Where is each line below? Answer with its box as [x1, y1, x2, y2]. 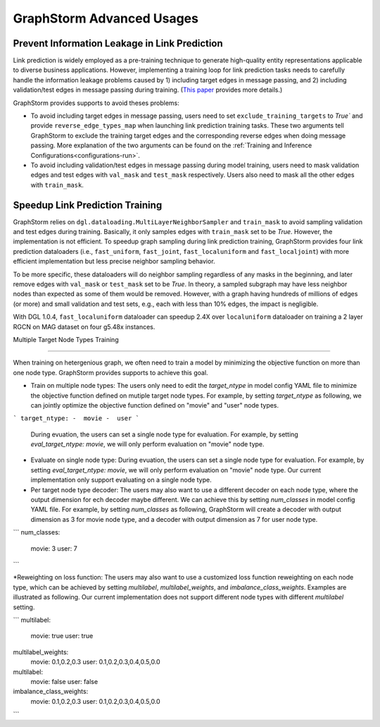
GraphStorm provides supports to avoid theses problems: [13, 99, 179, 107]
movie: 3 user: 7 [30, 544, 77, 553]
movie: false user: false [30, 677, 99, 685]
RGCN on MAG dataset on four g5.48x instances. [13, 322, 156, 331]
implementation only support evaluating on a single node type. [30, 476, 212, 484]
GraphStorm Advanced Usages [13, 11, 198, 26]
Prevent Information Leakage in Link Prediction [13, 37, 223, 49]
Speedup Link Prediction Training [13, 199, 163, 211]
